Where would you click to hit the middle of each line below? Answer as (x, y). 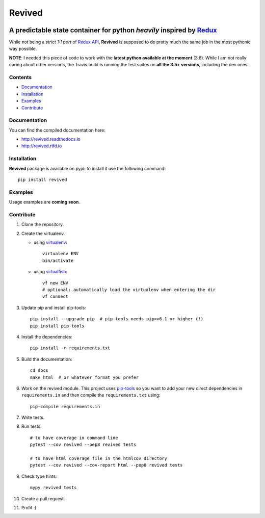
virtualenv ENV (61, 254)
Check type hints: (39, 476)
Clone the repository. (42, 224)
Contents (20, 77)
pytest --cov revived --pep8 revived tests (83, 445)
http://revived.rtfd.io (42, 146)
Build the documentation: (47, 359)
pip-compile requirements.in (65, 406)
